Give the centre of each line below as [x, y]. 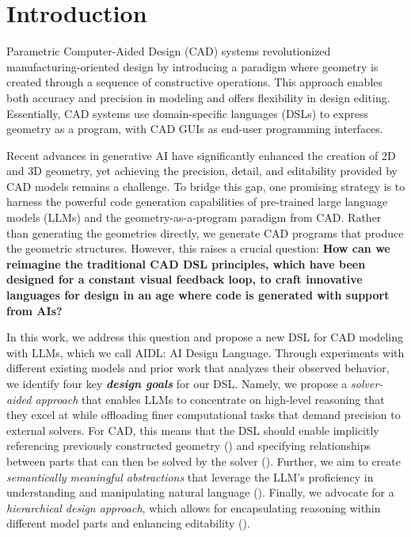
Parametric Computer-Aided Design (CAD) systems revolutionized [169, 51]
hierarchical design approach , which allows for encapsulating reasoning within [194, 507]
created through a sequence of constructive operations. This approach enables [195, 82]
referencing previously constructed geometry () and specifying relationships [188, 446]
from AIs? [34, 310]
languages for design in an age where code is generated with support [198, 295]
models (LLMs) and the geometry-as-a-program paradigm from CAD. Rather [194, 217]
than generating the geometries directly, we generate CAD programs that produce [205, 232]
